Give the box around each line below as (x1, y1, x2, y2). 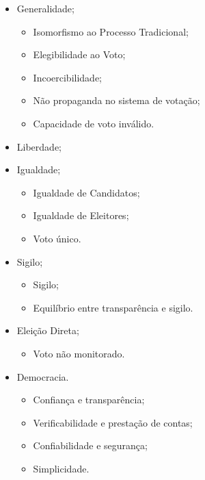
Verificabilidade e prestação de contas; (33, 415, 193, 429)
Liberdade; (16, 139, 61, 153)
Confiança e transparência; (33, 392, 145, 407)
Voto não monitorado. (33, 346, 125, 360)
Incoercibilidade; (33, 70, 102, 84)
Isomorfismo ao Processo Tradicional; (33, 24, 189, 38)
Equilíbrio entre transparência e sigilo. (33, 300, 193, 314)
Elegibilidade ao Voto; (33, 47, 126, 62)
